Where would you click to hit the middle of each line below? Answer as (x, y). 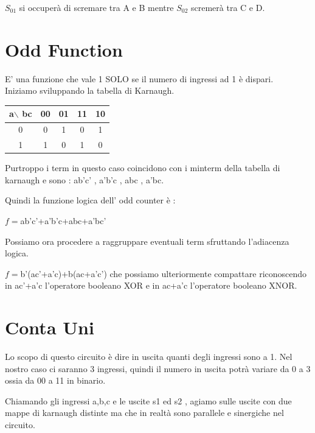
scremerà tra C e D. (228, 7)
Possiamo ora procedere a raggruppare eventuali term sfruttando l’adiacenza (147, 241)
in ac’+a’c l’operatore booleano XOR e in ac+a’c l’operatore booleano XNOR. (151, 285)
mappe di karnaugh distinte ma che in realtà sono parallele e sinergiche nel (144, 413)
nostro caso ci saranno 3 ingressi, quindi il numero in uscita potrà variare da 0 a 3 (158, 368)
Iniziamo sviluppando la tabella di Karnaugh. (90, 90)
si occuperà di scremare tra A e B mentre (96, 7)
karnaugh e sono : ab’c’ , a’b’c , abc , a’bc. (85, 179)
